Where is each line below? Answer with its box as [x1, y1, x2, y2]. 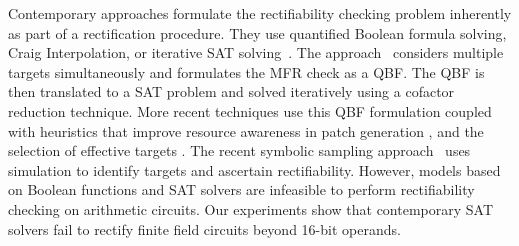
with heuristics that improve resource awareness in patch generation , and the [8, 120, 484, 141]
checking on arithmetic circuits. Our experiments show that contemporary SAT [8, 198, 494, 219]
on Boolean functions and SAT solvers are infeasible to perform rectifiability [8, 179, 475, 200]
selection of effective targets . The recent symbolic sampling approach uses [8, 140, 471, 161]
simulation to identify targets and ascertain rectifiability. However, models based [8, 159, 501, 180]
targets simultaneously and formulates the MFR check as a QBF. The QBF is [8, 61, 485, 82]
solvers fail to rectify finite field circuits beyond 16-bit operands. [8, 218, 401, 239]
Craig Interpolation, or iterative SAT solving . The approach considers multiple [8, 42, 504, 63]
